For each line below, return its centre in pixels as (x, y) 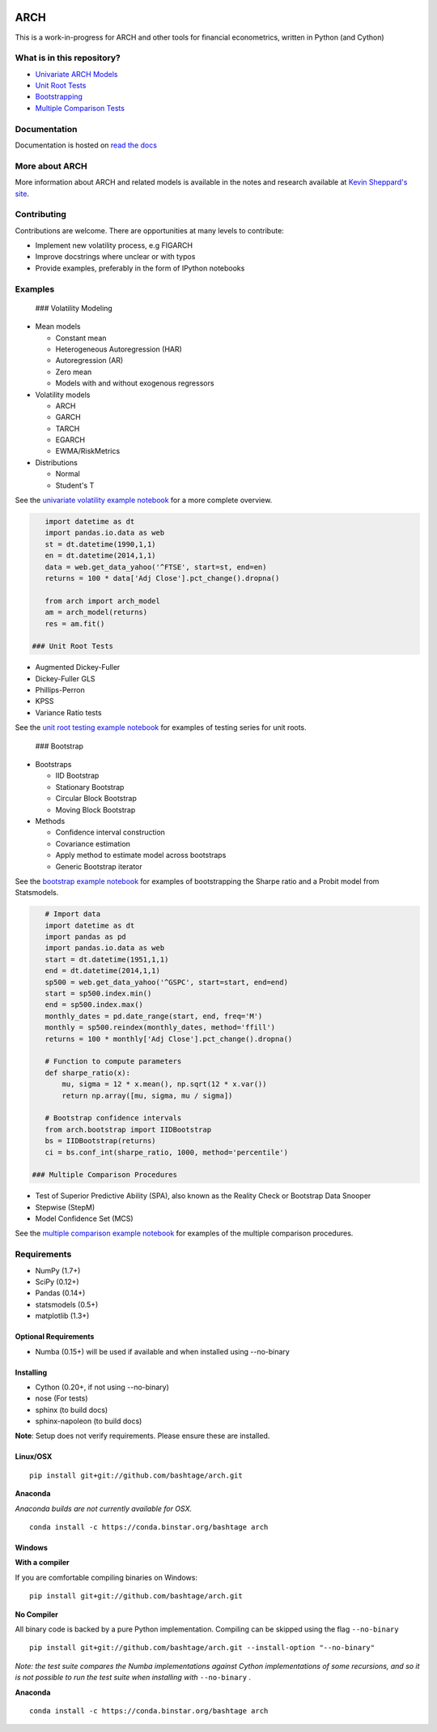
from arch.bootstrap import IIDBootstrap (128, 1129)
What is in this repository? (68, 58)
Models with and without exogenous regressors (135, 383)
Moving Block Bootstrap (95, 809)
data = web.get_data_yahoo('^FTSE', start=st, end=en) (156, 567)
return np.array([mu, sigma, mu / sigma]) (147, 1095)
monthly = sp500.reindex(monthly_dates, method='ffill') (160, 1028)
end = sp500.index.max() (94, 1005)
